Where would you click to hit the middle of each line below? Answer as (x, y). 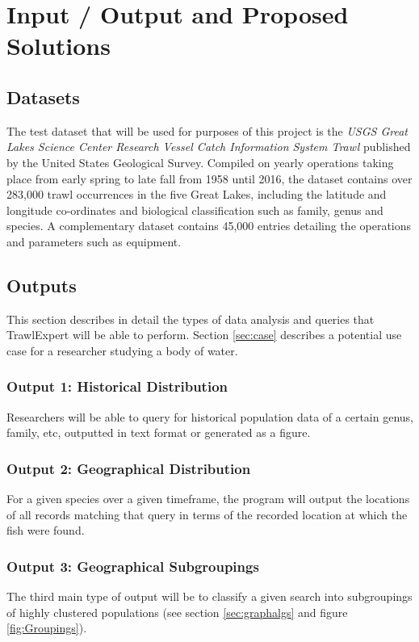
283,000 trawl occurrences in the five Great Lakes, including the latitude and (197, 194)
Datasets (43, 97)
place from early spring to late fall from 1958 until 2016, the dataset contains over (209, 178)
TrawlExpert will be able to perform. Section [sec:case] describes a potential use (204, 335)
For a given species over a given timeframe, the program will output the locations (208, 499)
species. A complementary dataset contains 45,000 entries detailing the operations (209, 226)
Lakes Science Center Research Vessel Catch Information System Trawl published (209, 147)
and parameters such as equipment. (94, 241)
